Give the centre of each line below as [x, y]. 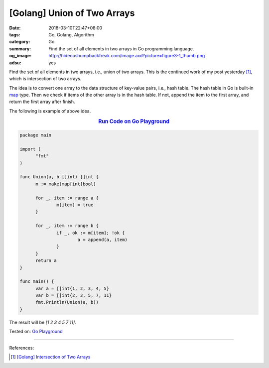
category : [20, 42]
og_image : [20, 56]
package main [36, 135]
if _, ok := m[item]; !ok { [91, 233]
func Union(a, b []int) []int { [59, 177]
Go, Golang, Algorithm [71, 34]
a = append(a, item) [103, 240]
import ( [30, 149]
